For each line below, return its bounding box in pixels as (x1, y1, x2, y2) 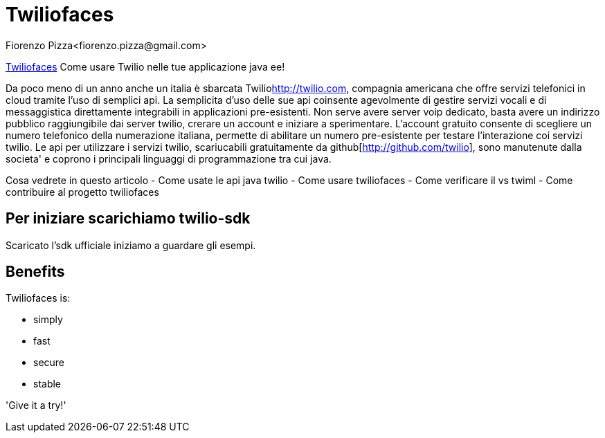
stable (33, 378, 62, 390)
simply (33, 313, 63, 326)
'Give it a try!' (6, 399, 66, 412)
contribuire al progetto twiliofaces (6, 185, 159, 198)
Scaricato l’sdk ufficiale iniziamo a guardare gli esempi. (6, 239, 256, 251)
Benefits (6, 263, 65, 281)
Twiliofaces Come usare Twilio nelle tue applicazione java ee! (6, 60, 285, 73)
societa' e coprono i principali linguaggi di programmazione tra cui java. (6, 152, 332, 165)
